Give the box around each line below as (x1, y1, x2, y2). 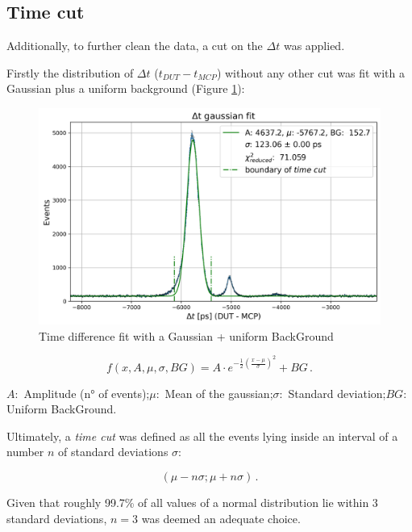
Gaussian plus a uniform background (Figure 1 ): (6, 80, 245, 97)
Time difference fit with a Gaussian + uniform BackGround (39, 327, 334, 344)
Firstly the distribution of (6, 64, 134, 81)
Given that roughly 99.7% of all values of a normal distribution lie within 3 (6, 493, 378, 510)
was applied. (283, 37, 345, 54)
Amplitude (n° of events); (23, 384, 150, 401)
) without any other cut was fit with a (216, 64, 405, 81)
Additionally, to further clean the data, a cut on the (6, 37, 263, 54)
